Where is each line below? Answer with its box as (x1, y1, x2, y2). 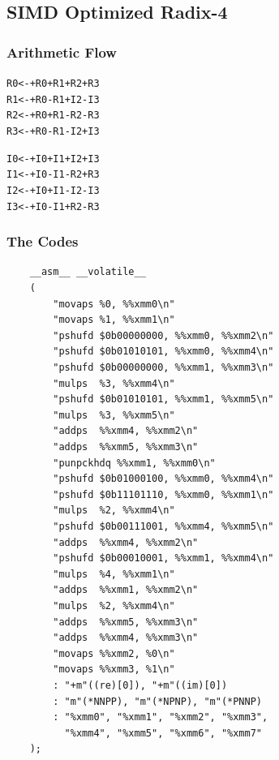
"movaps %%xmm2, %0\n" (53, 647, 175, 659)
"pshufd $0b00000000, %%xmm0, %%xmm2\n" (53, 329, 274, 341)
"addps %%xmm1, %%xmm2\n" (53, 584, 199, 596)
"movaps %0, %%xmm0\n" (53, 298, 175, 310)
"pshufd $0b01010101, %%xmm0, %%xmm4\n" (53, 346, 274, 358)
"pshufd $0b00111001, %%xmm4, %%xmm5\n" (53, 520, 274, 532)
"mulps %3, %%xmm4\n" (53, 377, 175, 389)
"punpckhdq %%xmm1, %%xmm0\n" (53, 457, 216, 469)
